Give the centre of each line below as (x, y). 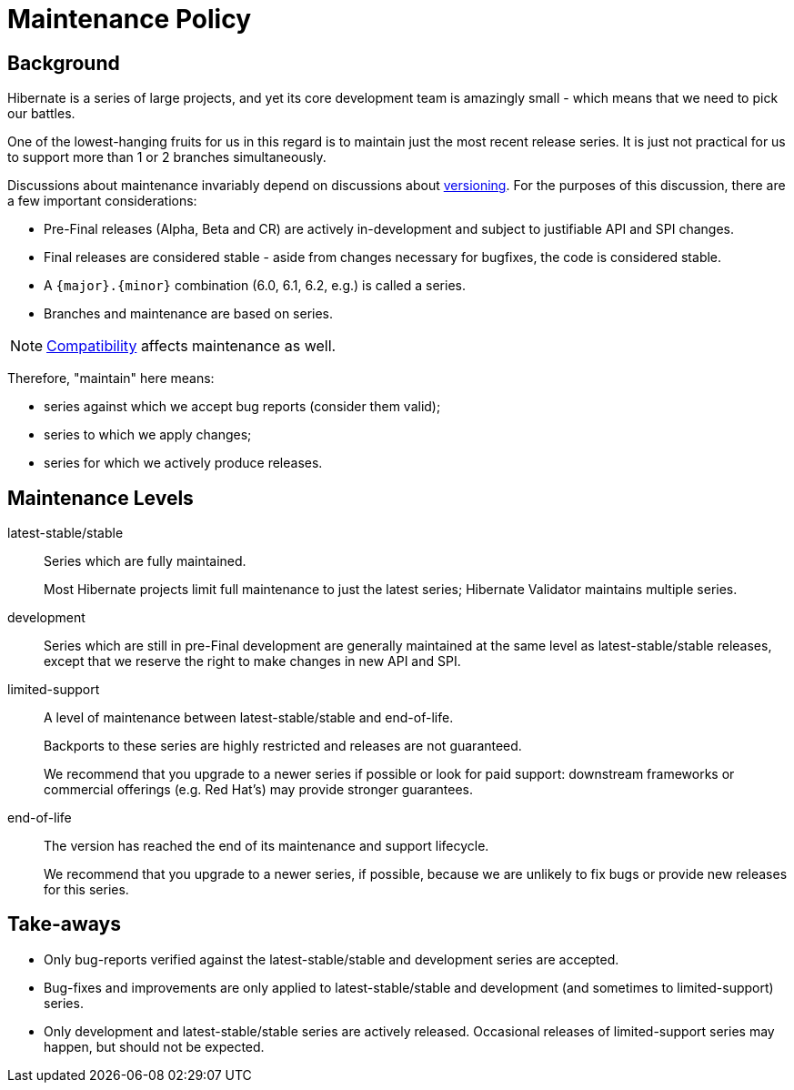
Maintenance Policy (130, 19)
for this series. (86, 890)
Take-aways (64, 924)
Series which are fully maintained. (145, 561)
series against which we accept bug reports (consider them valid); (242, 407)
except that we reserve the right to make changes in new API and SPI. (252, 661)
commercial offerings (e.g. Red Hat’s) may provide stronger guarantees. (259, 790)
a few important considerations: (102, 201)
